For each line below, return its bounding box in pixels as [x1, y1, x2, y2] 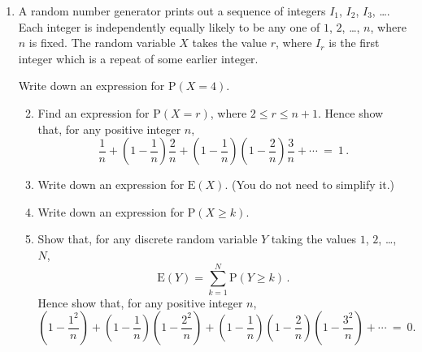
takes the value [192, 34, 268, 51]
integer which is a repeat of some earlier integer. [18, 49, 259, 67]
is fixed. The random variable [28, 34, 176, 51]
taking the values [271, 230, 357, 247]
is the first [328, 34, 380, 51]
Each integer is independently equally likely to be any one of [18, 18, 320, 35]
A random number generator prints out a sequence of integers [18, 2, 326, 19]
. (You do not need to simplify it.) [224, 176, 394, 193]
